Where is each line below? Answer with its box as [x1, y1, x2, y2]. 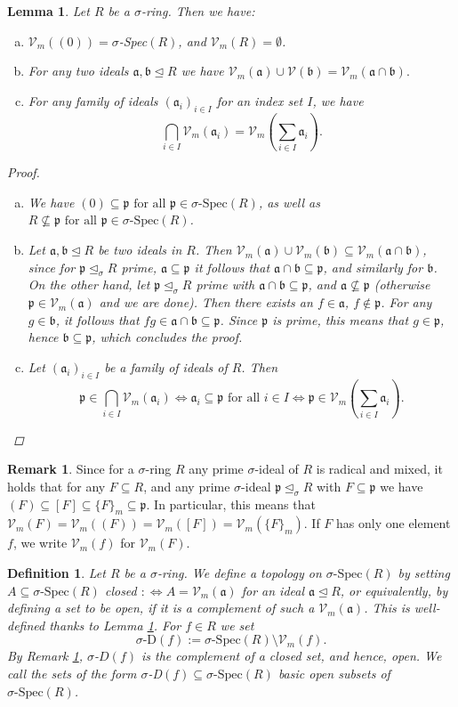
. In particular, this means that [146, 494, 316, 513]
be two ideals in [98, 240, 182, 259]
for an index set [216, 91, 303, 110]
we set [220, 615, 254, 634]
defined [7, 615, 45, 634]
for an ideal [241, 581, 305, 599]
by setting [398, 563, 450, 581]
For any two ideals [28, 61, 129, 80]
